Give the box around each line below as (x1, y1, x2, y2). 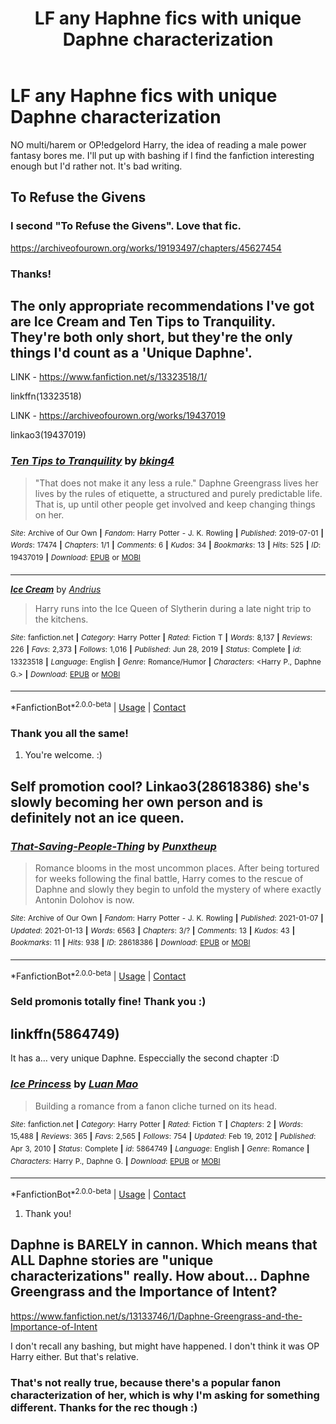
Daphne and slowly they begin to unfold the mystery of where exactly (34, 883, 322, 895)
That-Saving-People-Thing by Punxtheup (10, 839, 217, 853)
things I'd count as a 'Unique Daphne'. (10, 344, 253, 361)
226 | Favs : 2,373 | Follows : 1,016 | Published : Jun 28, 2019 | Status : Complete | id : (10, 645, 302, 655)
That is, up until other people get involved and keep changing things (34, 498, 316, 510)
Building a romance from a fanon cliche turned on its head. (34, 1100, 278, 1112)
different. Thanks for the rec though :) (10, 1400, 198, 1414)
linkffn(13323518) (10, 390, 82, 402)
